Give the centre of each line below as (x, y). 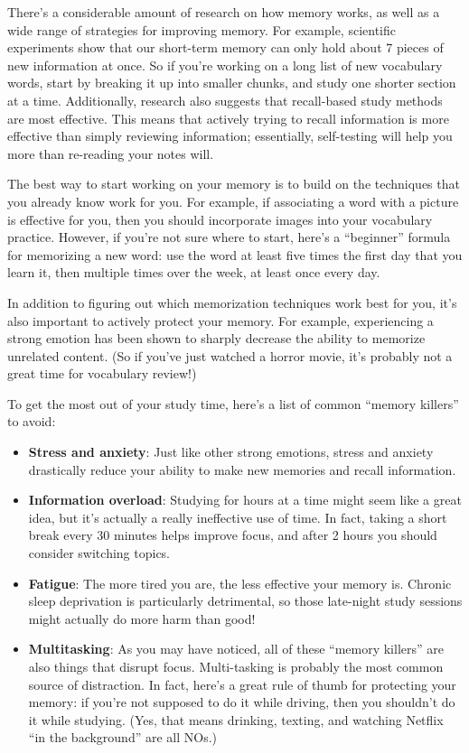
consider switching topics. (99, 553)
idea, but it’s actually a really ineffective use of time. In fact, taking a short (238, 517)
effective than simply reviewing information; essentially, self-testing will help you (230, 136)
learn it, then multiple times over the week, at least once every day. (194, 272)
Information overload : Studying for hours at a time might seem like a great (245, 500)
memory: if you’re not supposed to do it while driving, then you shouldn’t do (242, 702)
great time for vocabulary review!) (102, 373)
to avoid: (32, 421)
